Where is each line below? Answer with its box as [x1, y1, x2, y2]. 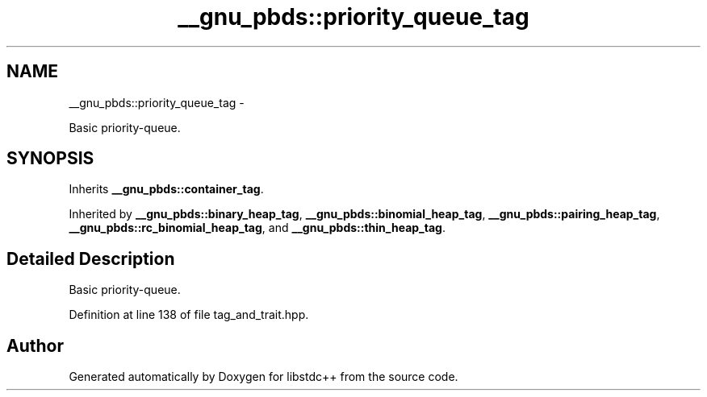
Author [6, 335, 64, 356]
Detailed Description [6, 248, 175, 269]
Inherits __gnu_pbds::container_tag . [69, 182, 264, 196]
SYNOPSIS [6, 148, 94, 169]
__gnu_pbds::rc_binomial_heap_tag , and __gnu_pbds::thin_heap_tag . [69, 221, 446, 235]
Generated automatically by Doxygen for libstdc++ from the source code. [69, 370, 458, 384]
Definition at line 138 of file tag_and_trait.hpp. [69, 308, 309, 322]
